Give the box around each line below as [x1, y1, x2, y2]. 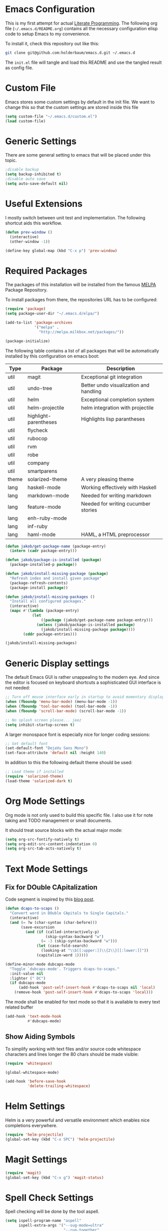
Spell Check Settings [5, 1192, 94, 1203]
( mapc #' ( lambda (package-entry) [9, 608, 79, 613]
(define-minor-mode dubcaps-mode [5, 961, 75, 967]
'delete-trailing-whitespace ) [27, 1083, 91, 1089]
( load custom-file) [5, 118, 46, 124]
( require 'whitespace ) [5, 1061, 52, 1066]
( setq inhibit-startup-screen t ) [5, 722, 75, 727]
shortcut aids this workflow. [5, 220, 62, 226]
